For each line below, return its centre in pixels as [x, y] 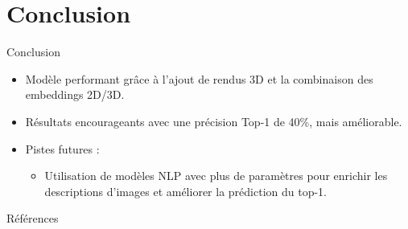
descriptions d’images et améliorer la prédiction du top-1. [185, 191]
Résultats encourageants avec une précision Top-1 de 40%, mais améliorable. [214, 121]
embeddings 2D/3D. [75, 94]
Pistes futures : [62, 148]
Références [33, 218]
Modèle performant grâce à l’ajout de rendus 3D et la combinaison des [199, 78]
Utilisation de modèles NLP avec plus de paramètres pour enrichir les [216, 176]
